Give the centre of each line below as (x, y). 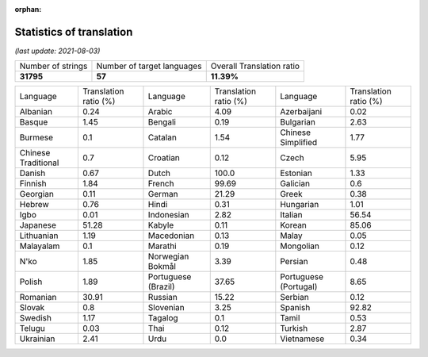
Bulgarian (298, 122)
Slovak (32, 308)
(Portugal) (299, 287)
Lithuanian (39, 236)
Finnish (33, 184)
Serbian (294, 297)
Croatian (164, 158)
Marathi (162, 246)
